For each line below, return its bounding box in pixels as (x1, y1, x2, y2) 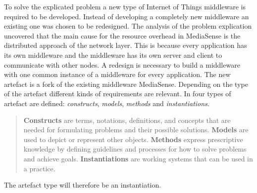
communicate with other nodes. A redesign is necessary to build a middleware (4, 59, 240, 70)
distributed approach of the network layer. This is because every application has (4, 40, 247, 50)
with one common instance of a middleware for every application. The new (4, 69, 231, 79)
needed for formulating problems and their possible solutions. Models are (23, 124, 249, 135)
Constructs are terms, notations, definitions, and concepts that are (23, 115, 231, 125)
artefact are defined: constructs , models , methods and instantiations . (4, 98, 209, 108)
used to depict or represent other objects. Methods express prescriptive (23, 134, 243, 144)
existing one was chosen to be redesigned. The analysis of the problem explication (4, 21, 252, 31)
